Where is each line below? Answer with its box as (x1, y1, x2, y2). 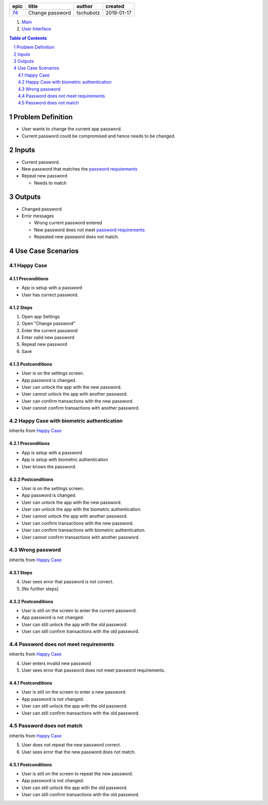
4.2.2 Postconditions (9, 476, 54, 482)
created (105, 3, 125, 9)
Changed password (21, 206, 62, 212)
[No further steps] (21, 586, 59, 592)
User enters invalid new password (21, 660, 91, 666)
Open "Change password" (21, 321, 75, 327)
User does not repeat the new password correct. (21, 742, 121, 748)
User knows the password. (21, 463, 76, 469)
